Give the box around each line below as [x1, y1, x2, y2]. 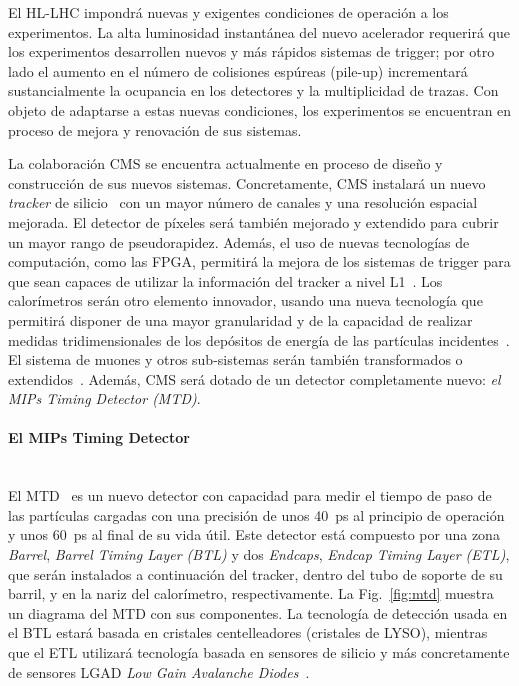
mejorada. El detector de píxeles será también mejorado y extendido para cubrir [8, 211, 499, 232]
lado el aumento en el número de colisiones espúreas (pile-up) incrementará [8, 60, 468, 81]
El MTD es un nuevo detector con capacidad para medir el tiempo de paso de [8, 485, 492, 506]
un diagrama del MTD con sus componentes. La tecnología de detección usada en [8, 602, 508, 623]
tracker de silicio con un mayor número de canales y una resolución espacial [8, 192, 478, 213]
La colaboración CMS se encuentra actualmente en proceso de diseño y [8, 153, 443, 174]
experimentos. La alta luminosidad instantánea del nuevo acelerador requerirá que [8, 21, 510, 42]
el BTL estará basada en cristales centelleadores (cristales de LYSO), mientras [8, 622, 488, 643]
